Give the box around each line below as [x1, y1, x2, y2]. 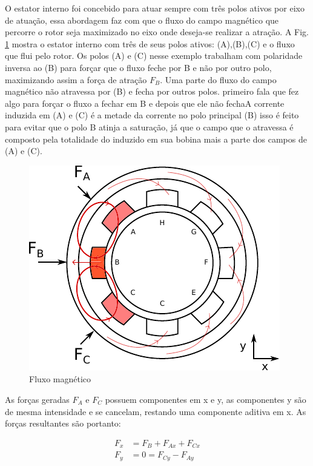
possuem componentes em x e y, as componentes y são [105, 393, 306, 405]
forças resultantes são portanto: [5, 417, 121, 430]
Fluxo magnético [29, 373, 91, 385]
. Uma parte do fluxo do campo [160, 73, 277, 86]
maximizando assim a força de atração [5, 73, 147, 86]
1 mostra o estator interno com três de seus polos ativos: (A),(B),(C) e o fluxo [5, 37, 295, 50]
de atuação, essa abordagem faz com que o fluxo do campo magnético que [5, 13, 279, 26]
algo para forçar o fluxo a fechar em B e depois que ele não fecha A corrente [5, 96, 285, 109]
